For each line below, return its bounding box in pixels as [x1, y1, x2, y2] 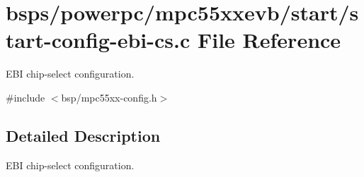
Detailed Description [6, 124, 161, 146]
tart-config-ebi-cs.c [6, 25, 190, 54]
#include [6, 90, 45, 104]
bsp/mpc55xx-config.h [61, 90, 157, 104]
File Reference [197, 25, 341, 54]
